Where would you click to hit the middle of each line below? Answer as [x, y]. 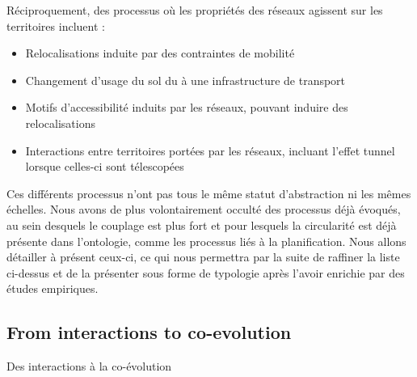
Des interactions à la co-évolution [89, 366]
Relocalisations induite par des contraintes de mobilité [160, 53]
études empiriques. [53, 288]
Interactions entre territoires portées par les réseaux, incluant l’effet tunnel [210, 150]
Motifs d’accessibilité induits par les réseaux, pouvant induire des [187, 107]
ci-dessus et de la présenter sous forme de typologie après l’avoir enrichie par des [206, 272]
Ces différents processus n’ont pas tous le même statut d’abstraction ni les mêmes [209, 193]
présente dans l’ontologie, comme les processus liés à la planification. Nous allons [206, 241]
